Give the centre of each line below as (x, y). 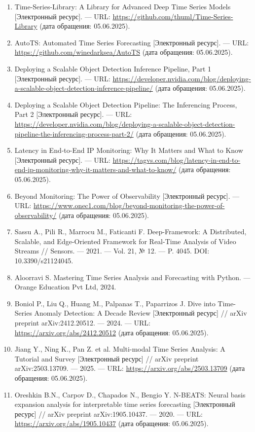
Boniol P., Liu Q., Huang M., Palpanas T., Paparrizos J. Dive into (115, 303)
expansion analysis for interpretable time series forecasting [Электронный (125, 404)
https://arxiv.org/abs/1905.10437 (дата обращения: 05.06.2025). (111, 423)
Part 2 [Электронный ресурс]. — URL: (73, 114)
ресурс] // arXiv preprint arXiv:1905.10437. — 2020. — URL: (109, 414)
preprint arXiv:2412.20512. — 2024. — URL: (82, 323)
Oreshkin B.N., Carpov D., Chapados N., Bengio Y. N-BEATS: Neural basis (130, 394)
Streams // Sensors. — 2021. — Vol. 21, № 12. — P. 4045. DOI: (112, 251)
